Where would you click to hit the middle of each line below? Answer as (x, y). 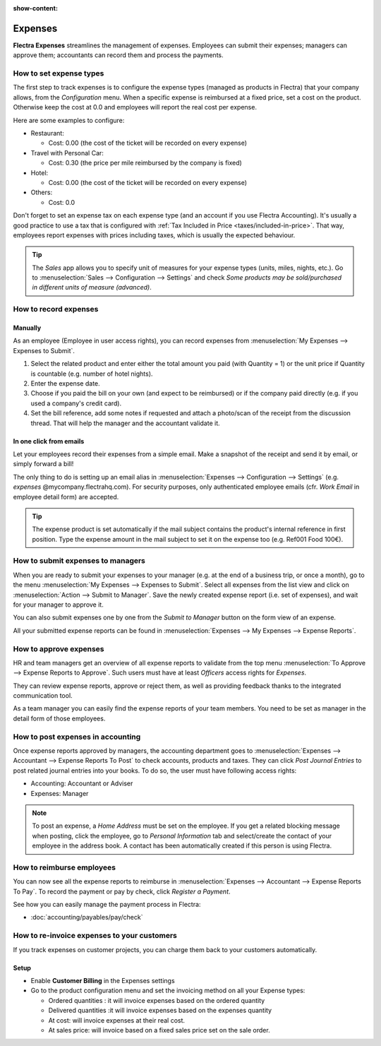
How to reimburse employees (65, 867)
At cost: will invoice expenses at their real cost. (117, 1020)
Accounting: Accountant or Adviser (82, 783)
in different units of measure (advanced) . (92, 287)
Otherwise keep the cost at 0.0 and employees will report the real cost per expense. (135, 107)
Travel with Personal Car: (67, 153)
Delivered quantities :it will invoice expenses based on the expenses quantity (160, 1011)
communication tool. (43, 696)
